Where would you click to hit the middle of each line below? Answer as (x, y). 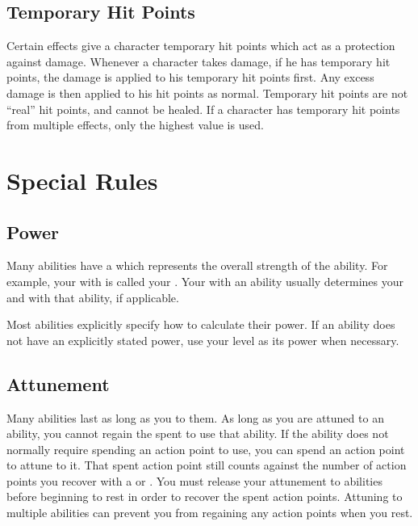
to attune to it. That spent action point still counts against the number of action (207, 465)
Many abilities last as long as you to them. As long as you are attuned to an (195, 417)
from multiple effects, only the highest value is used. (135, 125)
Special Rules (82, 180)
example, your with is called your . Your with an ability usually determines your (205, 281)
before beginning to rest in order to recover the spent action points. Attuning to (205, 497)
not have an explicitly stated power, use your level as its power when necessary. (203, 340)
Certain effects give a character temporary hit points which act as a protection (201, 46)
